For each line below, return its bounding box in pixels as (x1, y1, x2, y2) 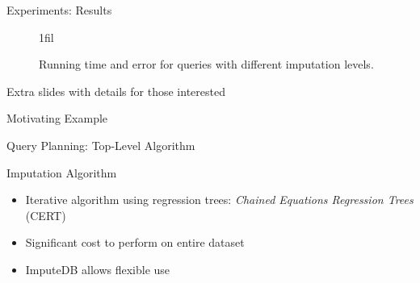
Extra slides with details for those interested (6, 82, 225, 99)
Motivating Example (6, 110, 108, 127)
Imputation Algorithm (6, 164, 117, 181)
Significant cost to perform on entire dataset (25, 234, 245, 251)
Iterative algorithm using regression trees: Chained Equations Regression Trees (25, 191, 414, 208)
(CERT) (25, 206, 66, 223)
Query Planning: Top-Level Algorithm (6, 136, 195, 153)
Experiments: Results (6, 2, 112, 18)
